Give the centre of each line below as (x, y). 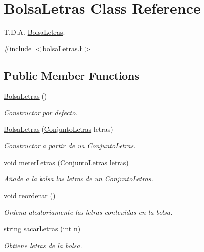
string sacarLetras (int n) (42, 229)
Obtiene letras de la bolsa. (43, 245)
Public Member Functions (72, 75)
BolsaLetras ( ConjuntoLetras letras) (59, 129)
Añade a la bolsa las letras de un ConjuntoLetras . (79, 179)
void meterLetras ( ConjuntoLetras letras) (66, 162)
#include (18, 48)
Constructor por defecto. (41, 112)
